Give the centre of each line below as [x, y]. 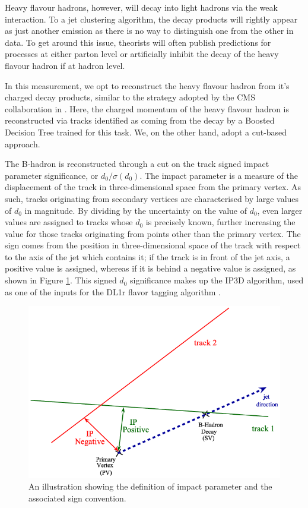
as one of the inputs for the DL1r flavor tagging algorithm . [113, 291]
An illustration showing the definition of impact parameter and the [150, 486]
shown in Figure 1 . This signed [61, 280]
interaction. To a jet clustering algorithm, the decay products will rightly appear [151, 19]
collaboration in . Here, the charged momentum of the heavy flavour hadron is [147, 108]
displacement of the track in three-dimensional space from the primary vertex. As [153, 187]
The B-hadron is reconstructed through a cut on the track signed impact [137, 164]
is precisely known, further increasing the [220, 222]
